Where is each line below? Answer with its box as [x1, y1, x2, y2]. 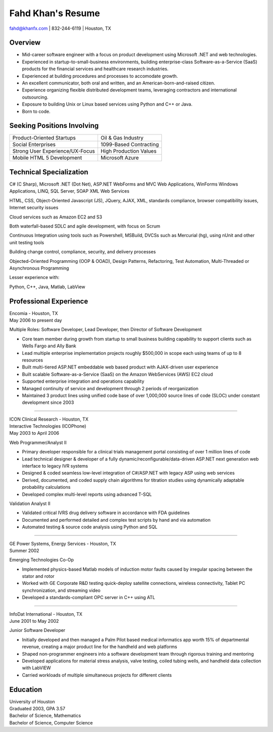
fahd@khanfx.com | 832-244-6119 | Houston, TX [9, 25, 111, 31]
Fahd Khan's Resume [9, 8, 101, 19]
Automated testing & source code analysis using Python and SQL [22, 524, 158, 530]
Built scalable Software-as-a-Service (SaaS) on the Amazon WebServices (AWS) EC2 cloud [22, 371, 213, 377]
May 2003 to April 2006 [9, 430, 59, 436]
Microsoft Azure [100, 154, 139, 161]
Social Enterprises [12, 141, 56, 148]
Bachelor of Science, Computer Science [9, 719, 93, 725]
